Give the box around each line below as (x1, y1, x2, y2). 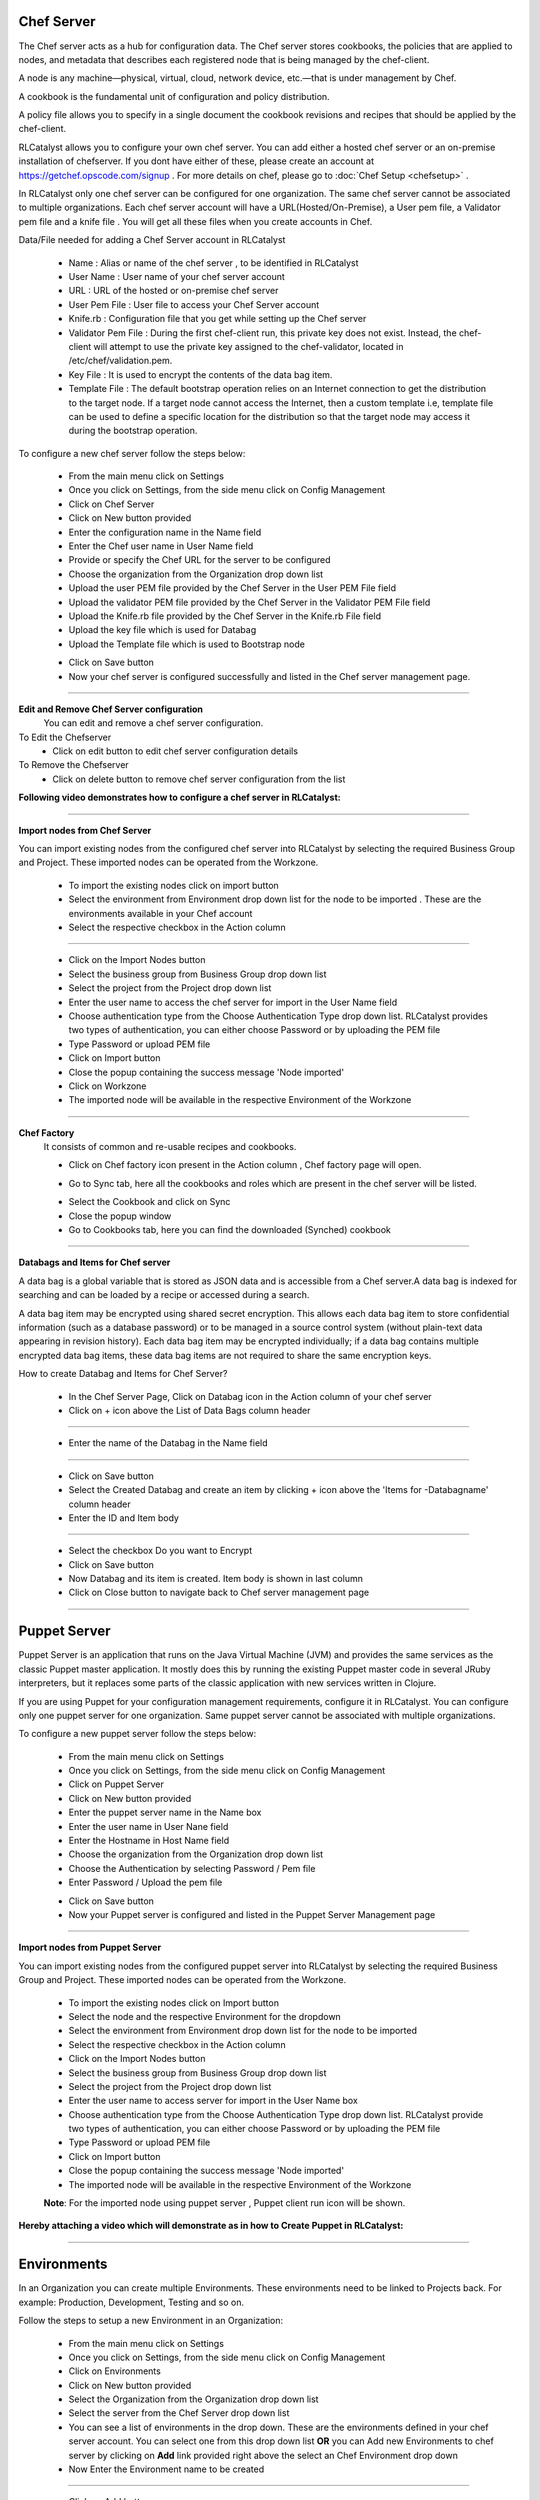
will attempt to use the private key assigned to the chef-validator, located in (93, 340, 404, 352)
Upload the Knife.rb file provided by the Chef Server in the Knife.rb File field (68, 610, 382, 622)
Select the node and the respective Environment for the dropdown (68, 2010, 342, 2022)
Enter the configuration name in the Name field (68, 526, 262, 538)
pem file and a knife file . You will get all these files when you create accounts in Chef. (18, 215, 373, 227)
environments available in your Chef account (68, 907, 253, 919)
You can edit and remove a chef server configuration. (43, 717, 264, 729)
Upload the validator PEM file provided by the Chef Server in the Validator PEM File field (68, 596, 431, 608)
